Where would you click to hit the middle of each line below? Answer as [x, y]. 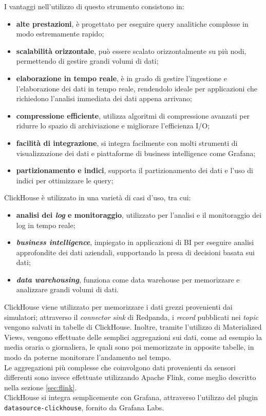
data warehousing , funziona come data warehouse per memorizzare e [128, 279]
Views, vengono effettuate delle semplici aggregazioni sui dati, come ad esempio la [133, 337]
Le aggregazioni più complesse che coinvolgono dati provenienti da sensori [120, 367]
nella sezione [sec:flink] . [41, 387]
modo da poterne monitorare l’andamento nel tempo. [88, 357]
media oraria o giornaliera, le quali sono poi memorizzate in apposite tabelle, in [129, 347]
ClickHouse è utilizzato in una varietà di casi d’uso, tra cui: [98, 197]
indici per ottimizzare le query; [65, 180]
